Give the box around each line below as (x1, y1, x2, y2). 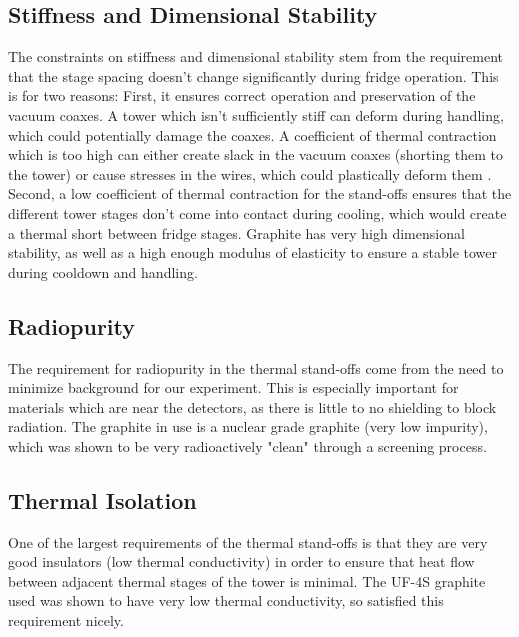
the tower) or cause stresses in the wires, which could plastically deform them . (8, 163, 492, 184)
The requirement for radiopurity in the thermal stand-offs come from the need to (8, 357, 504, 378)
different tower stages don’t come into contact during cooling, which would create (8, 202, 507, 223)
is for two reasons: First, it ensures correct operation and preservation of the (8, 85, 476, 106)
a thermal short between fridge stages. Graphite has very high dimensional (8, 222, 465, 243)
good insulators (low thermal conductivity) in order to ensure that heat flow (8, 551, 475, 572)
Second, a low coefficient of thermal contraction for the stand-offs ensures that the (8, 183, 512, 204)
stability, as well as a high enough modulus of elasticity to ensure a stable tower (8, 242, 498, 263)
